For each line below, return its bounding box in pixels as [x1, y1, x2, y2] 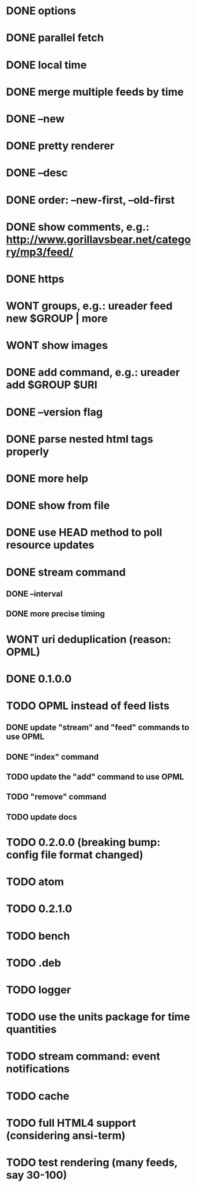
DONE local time [6, 58, 87, 71]
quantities [6, 1023, 57, 1036]
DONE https [6, 272, 65, 286]
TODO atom [6, 875, 64, 889]
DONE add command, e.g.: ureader [6, 366, 181, 379]
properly [6, 444, 49, 458]
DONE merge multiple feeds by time [6, 85, 184, 99]
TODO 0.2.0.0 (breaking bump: [6, 836, 161, 849]
